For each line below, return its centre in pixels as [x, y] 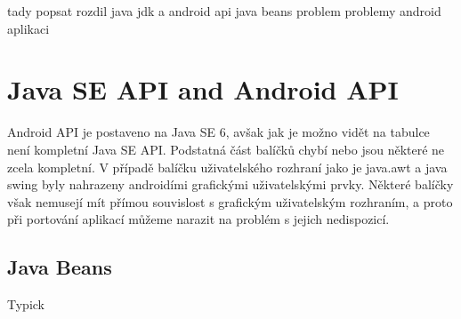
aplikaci [28, 28]
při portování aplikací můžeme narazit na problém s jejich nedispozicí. [198, 219]
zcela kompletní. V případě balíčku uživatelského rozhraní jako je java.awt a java [227, 167]
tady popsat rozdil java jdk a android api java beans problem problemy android [224, 11]
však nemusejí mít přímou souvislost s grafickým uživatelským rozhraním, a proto [230, 201]
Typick [26, 304]
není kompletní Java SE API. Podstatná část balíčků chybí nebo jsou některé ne [226, 149]
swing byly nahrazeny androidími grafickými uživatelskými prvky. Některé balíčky [230, 184]
